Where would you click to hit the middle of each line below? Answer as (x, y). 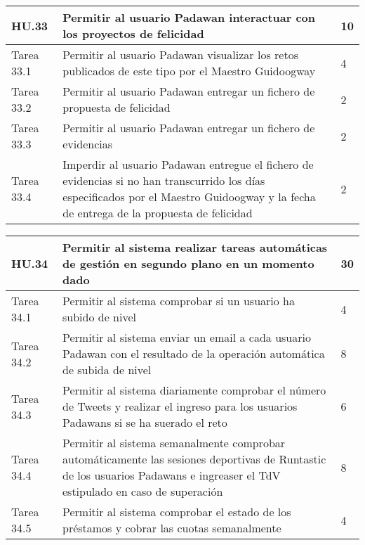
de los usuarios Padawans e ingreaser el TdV (171, 475)
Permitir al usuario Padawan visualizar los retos (180, 54)
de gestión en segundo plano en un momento (188, 263)
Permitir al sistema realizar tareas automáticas (195, 247)
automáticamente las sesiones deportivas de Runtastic (194, 459)
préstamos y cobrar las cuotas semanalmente (172, 528)
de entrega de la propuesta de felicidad (158, 213)
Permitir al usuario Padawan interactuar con (189, 17)
